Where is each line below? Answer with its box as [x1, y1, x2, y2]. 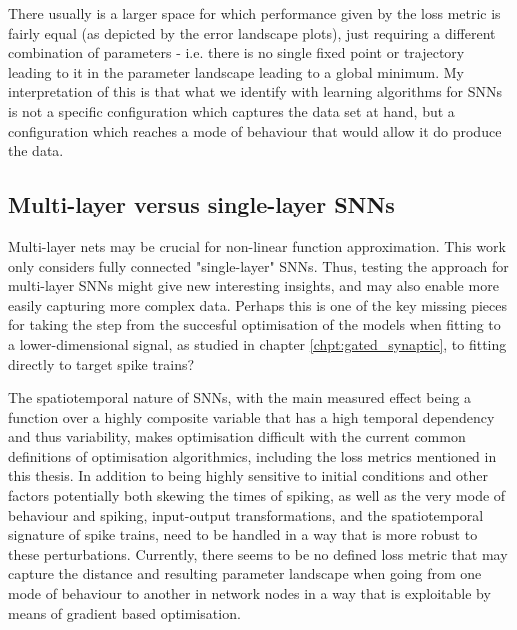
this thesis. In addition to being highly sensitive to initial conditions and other [8, 465, 489, 486]
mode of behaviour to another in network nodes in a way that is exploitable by [8, 583, 491, 604]
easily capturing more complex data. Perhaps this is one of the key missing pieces [8, 294, 507, 315]
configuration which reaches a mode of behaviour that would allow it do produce [8, 120, 502, 141]
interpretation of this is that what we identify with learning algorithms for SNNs [8, 81, 503, 102]
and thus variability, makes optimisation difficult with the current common [8, 426, 466, 447]
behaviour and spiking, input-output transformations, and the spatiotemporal [8, 504, 484, 525]
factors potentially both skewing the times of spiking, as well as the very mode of [8, 485, 506, 506]
